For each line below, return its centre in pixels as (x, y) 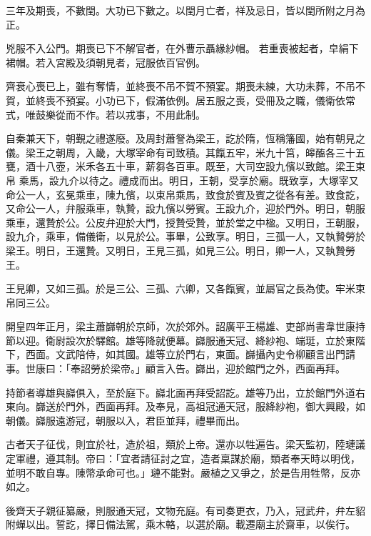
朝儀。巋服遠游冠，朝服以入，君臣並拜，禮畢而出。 (126, 420)
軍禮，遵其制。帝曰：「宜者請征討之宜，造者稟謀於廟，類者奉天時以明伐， (188, 458)
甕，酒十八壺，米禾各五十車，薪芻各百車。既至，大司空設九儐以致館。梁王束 (185, 166)
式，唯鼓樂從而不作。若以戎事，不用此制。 (106, 114)
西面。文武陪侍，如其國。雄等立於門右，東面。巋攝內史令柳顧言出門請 (190, 354)
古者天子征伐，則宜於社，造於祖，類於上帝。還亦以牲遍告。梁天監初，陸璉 (181, 444)
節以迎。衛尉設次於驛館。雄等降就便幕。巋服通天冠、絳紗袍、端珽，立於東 (181, 340)
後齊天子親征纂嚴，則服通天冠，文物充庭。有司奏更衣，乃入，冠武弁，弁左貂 (185, 510)
